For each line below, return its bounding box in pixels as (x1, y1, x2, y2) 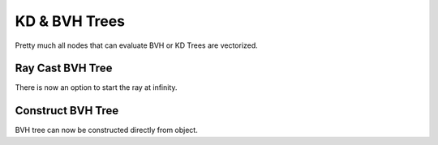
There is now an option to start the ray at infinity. (15, 83, 178, 92)
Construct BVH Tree (15, 104, 119, 117)
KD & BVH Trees (15, 12, 126, 30)
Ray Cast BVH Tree (15, 62, 113, 75)
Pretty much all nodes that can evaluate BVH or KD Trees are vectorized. (15, 41, 259, 50)
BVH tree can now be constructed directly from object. (15, 126, 198, 135)
